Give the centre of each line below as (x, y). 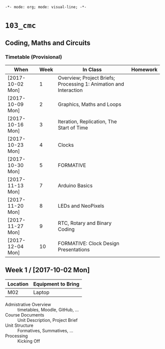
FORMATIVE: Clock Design (88, 243)
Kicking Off (29, 341)
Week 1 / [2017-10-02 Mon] (47, 270)
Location (18, 284)
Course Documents (25, 315)
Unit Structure (19, 325)
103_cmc (21, 26)
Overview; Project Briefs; (86, 78)
